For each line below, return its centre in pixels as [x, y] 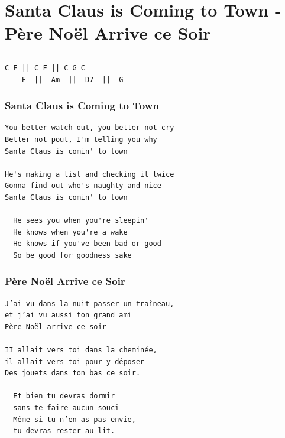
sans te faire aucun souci [66, 408]
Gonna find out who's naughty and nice [83, 186]
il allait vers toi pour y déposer [75, 361]
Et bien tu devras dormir [64, 396]
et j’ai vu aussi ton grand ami [68, 315]
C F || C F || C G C [45, 68]
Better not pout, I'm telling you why [81, 139]
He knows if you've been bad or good [87, 244]
